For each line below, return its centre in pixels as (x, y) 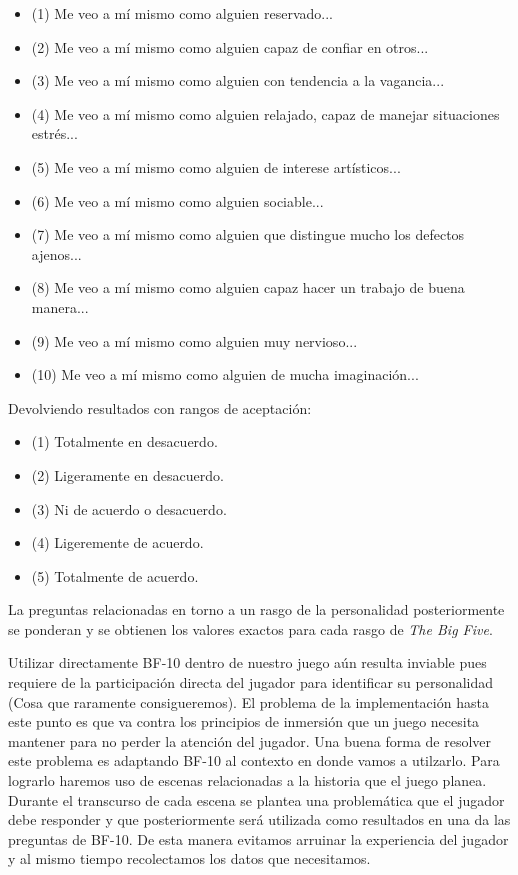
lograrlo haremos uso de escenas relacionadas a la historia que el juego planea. (247, 780)
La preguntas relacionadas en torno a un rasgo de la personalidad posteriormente (256, 609)
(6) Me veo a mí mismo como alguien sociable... (177, 200)
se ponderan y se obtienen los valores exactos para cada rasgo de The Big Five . (250, 628)
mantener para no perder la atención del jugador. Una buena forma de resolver (250, 740)
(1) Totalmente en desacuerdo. (124, 441)
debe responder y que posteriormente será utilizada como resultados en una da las (259, 819)
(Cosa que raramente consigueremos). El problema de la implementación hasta (248, 701)
